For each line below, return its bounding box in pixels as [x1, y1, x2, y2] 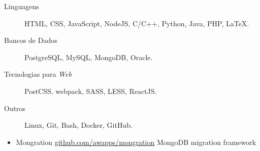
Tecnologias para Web [4, 69, 72, 79]
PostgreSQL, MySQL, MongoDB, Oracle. [24, 52, 153, 62]
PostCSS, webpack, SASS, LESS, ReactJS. [24, 85, 157, 96]
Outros [4, 103, 26, 113]
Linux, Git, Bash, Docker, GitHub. [24, 120, 133, 130]
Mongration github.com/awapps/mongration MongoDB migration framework [16, 136, 256, 147]
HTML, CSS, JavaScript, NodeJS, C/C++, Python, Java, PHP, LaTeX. [24, 18, 249, 28]
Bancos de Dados [4, 35, 57, 45]
